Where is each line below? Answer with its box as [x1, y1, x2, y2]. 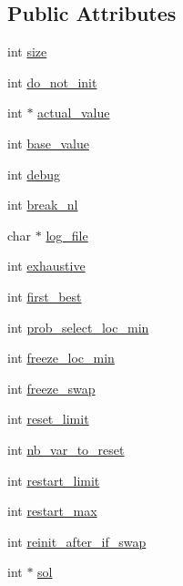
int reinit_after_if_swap [7, 531, 147, 550]
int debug [7, 164, 60, 183]
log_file [46, 225, 88, 244]
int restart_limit [7, 470, 100, 489]
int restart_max [7, 501, 97, 520]
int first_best [7, 286, 82, 305]
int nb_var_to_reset [7, 439, 125, 458]
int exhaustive [7, 256, 86, 275]
